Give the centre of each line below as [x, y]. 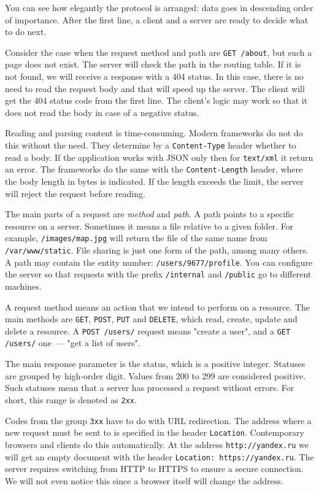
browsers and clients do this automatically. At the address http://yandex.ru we [157, 444]
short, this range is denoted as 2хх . [71, 399]
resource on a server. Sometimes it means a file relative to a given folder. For [149, 226]
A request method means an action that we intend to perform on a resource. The [157, 307]
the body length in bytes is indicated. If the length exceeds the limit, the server [154, 181]
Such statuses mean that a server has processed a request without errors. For [150, 388]
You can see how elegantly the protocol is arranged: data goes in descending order [159, 7]
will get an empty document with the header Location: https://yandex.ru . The [159, 456]
